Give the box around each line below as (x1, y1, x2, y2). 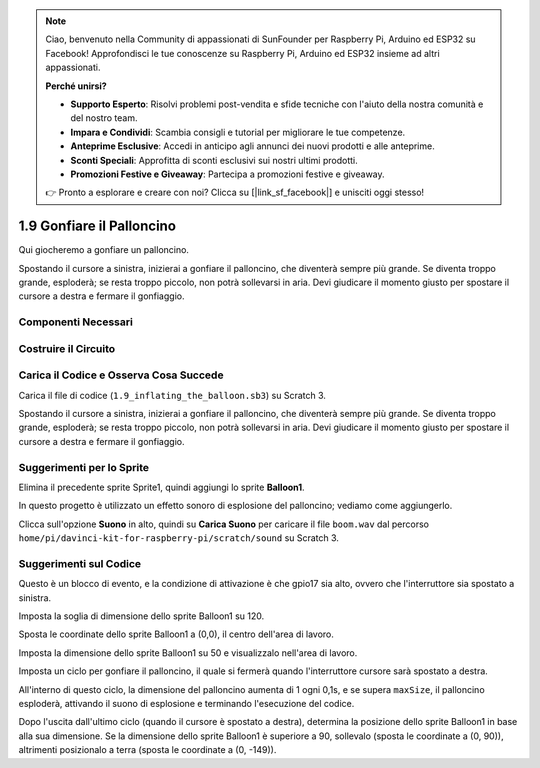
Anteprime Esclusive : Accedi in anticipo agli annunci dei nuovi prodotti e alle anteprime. (70, 140, 435, 152)
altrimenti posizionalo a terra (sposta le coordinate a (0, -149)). (18, 744, 277, 756)
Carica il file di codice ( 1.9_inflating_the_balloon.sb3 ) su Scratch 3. (18, 389, 327, 401)
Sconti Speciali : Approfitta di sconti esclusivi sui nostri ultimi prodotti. (70, 154, 359, 166)
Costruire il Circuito (18, 341, 116, 355)
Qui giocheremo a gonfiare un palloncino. (18, 244, 190, 256)
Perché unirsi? (45, 80, 107, 92)
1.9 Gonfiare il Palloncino (18, 218, 177, 235)
